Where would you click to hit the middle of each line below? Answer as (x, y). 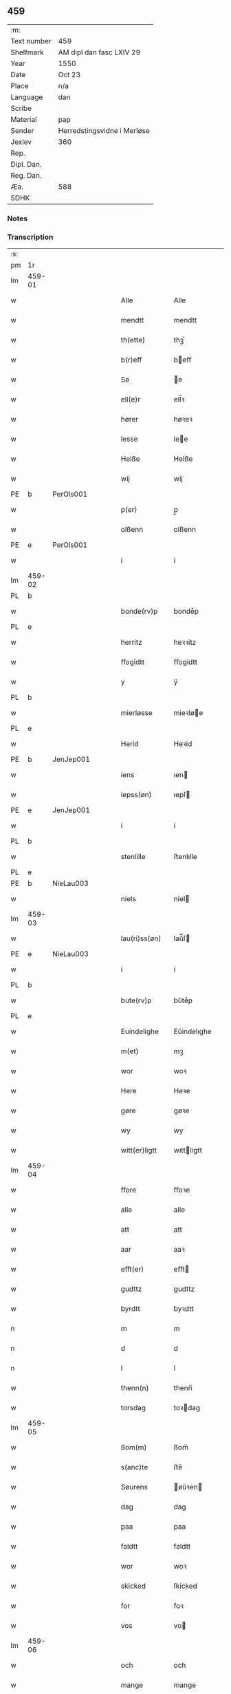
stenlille (133, 857)
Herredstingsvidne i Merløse (104, 130)
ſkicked (185, 1586)
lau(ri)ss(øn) (141, 938)
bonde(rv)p (139, 611)
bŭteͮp (183, 1000)
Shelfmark (27, 52)
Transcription (30, 237)
